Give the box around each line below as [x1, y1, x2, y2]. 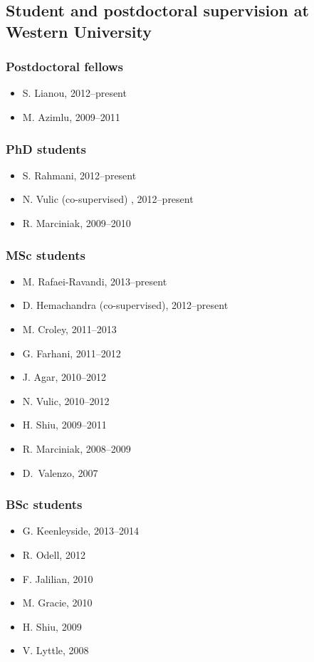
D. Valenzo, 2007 [22, 465, 98, 480]
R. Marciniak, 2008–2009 [22, 441, 131, 456]
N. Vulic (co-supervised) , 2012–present [22, 191, 194, 206]
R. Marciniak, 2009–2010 [22, 215, 131, 230]
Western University [6, 20, 152, 42]
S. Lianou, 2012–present [22, 85, 127, 100]
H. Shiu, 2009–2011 [22, 417, 107, 432]
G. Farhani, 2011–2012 [22, 345, 121, 360]
